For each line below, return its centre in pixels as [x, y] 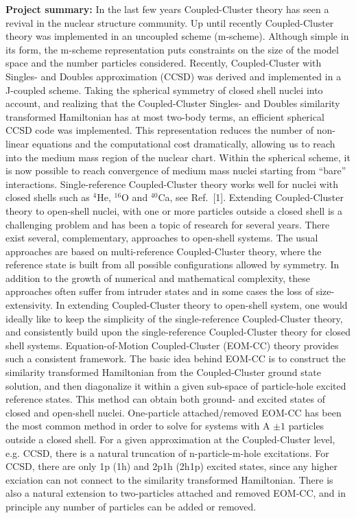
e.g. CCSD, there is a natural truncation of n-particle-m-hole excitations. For [167, 452]
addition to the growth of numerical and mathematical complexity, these [158, 278]
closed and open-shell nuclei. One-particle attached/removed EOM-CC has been [174, 412]
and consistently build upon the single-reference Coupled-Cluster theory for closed [178, 332]
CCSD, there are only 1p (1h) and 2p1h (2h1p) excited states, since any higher [171, 466]
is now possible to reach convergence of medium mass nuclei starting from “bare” [176, 170]
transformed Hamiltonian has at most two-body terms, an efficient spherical [165, 116]
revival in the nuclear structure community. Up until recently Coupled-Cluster [170, 22]
